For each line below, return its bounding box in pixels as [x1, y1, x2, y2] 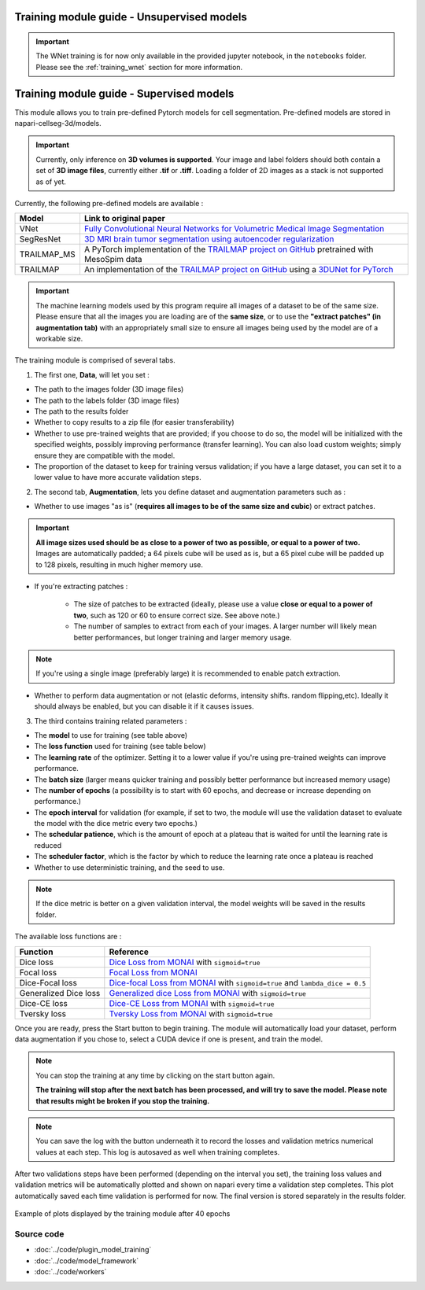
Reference [109, 946, 149, 957]
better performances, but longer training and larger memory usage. [73, 632, 292, 642]
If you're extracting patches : [34, 582, 128, 592]
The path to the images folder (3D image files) [34, 385, 184, 394]
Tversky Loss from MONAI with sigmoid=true [109, 1008, 273, 1019]
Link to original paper [83, 213, 165, 224]
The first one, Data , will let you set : [34, 370, 150, 379]
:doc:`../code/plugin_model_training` [34, 1245, 152, 1255]
